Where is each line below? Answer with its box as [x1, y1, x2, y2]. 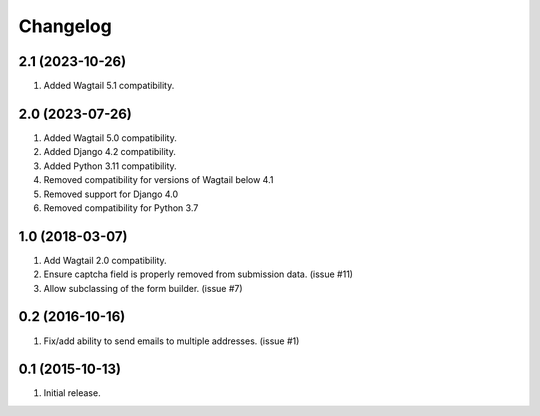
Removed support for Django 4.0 [43, 188, 179, 200]
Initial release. [43, 387, 101, 399]
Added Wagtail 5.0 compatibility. [43, 131, 177, 144]
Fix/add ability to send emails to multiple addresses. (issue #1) [43, 335, 300, 347]
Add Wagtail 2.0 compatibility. [43, 254, 167, 266]
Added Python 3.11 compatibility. [43, 160, 177, 172]
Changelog [18, 15, 112, 37]
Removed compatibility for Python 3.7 [43, 201, 199, 214]
